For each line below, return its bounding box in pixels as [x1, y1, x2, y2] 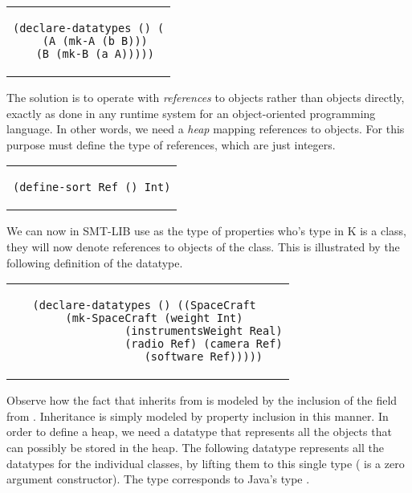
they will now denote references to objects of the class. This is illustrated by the [6, 238, 400, 255]
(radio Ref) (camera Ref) [124, 337, 283, 351]
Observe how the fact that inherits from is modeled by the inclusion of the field [6, 392, 398, 409]
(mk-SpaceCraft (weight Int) [65, 312, 243, 325]
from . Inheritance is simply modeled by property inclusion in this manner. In [6, 407, 389, 424]
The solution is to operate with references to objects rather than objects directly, [6, 89, 405, 105]
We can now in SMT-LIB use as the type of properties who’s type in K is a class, [6, 222, 406, 239]
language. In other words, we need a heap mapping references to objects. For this [6, 120, 405, 137]
